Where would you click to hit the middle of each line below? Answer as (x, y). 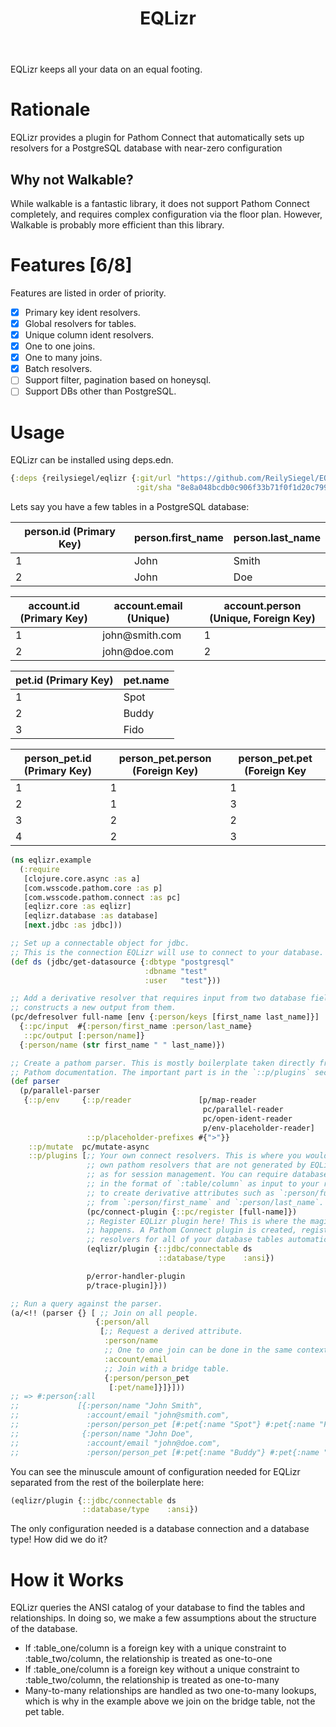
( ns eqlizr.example (51, 860)
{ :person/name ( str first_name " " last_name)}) (122, 1045)
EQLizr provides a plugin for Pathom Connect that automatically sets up (157, 138)
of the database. (44, 1629)
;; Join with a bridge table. (167, 1368)
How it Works (67, 1579)
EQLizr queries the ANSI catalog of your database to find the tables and (158, 1608)
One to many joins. (63, 358)
